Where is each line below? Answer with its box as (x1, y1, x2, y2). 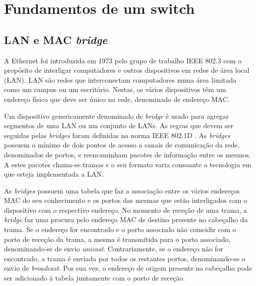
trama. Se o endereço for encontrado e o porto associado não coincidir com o (4, 224, 236, 235)
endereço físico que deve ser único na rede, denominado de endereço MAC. (4, 94, 230, 104)
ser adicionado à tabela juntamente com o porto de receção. (4, 273, 185, 283)
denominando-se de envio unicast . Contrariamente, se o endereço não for (4, 243, 223, 254)
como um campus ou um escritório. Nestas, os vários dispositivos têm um (4, 84, 226, 95)
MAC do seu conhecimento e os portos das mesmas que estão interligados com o (4, 195, 247, 205)
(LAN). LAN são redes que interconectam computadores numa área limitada (4, 74, 237, 85)
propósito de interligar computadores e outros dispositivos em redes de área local (4, 65, 250, 75)
